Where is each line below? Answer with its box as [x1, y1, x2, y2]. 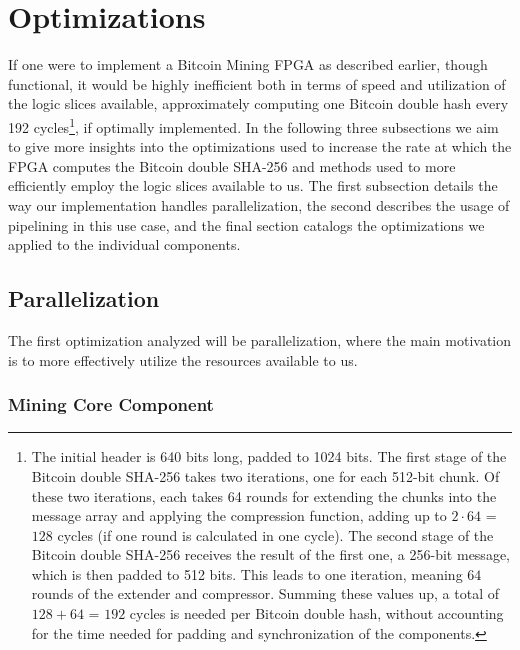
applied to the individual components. [8, 234, 241, 255]
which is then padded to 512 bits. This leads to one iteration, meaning [31, 563, 463, 584]
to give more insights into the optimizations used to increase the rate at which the [8, 136, 512, 157]
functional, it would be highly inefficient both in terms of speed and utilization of [8, 73, 506, 94]
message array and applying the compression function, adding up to [31, 505, 447, 526]
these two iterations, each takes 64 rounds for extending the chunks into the [31, 485, 497, 506]
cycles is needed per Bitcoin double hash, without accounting [129, 603, 504, 624]
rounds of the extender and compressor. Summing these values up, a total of [31, 583, 500, 604]
